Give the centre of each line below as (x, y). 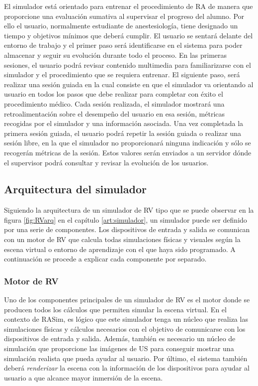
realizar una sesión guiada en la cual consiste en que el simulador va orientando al (129, 84)
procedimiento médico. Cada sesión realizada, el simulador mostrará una (114, 103)
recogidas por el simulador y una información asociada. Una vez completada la (124, 123)
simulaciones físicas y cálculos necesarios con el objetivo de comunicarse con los (125, 328)
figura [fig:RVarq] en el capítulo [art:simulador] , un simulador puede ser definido (126, 219)
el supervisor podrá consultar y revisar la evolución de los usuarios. (106, 162)
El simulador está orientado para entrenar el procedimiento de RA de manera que (129, 6)
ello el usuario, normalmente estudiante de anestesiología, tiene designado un (121, 26)
